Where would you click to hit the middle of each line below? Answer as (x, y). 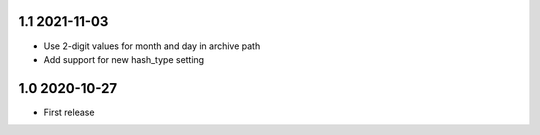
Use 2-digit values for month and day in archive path (152, 46)
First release (69, 112)
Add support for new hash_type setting (124, 59)
